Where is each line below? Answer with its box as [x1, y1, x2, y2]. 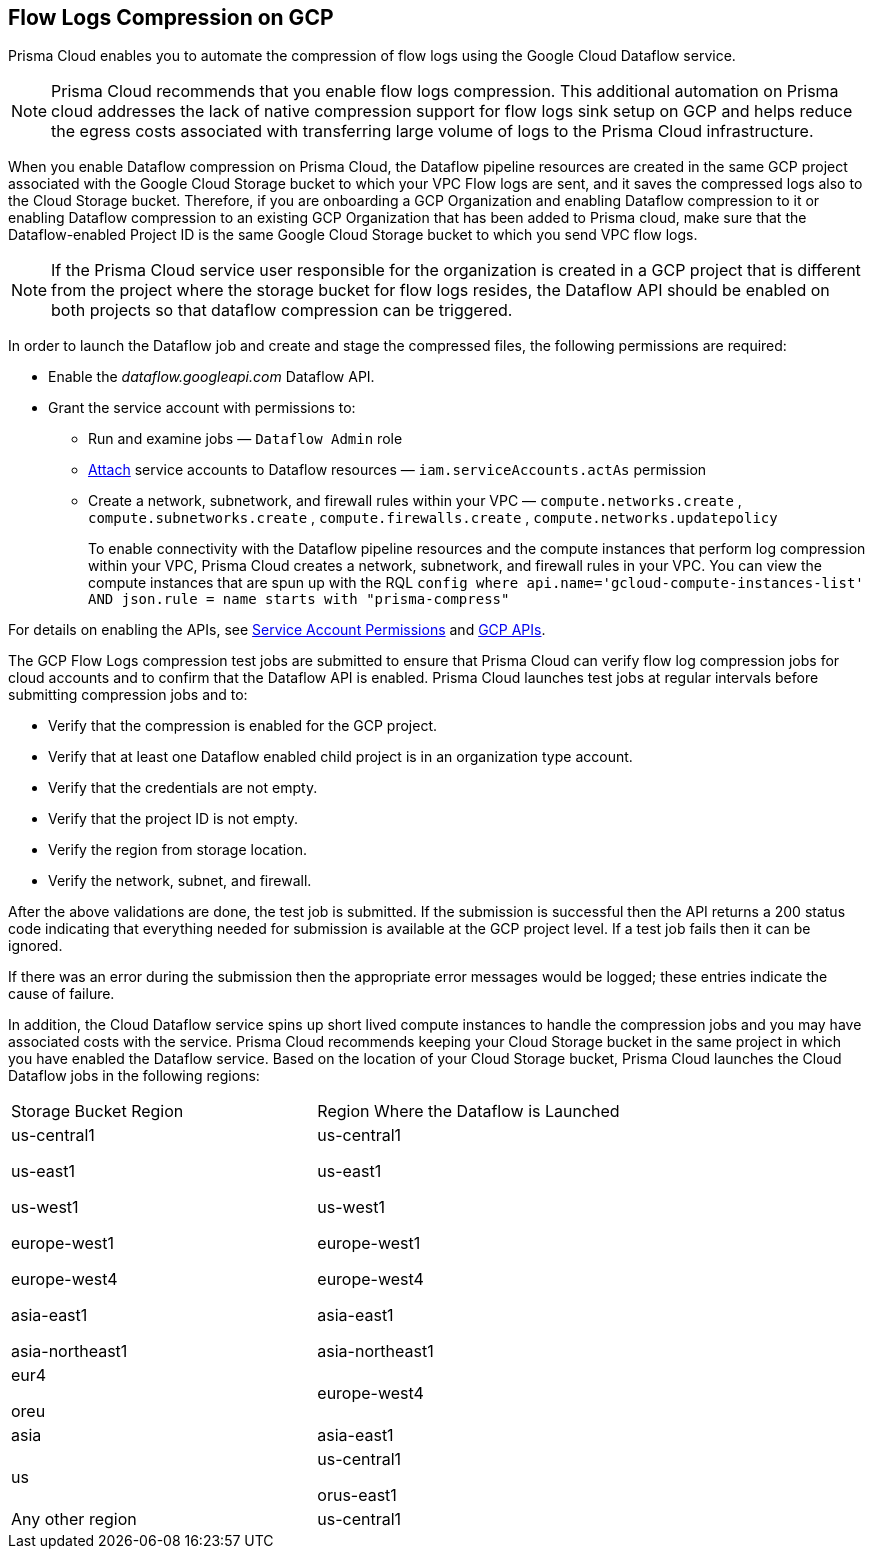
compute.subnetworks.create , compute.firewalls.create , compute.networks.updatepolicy [88, 509, 778, 527]
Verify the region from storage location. [48, 841, 307, 859]
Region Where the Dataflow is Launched [317, 1101, 620, 1122]
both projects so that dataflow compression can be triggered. [51, 300, 513, 321]
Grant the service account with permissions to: [48, 399, 356, 417]
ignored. [8, 937, 63, 955]
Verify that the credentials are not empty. [48, 779, 318, 797]
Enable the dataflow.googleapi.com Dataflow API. [48, 368, 375, 386]
